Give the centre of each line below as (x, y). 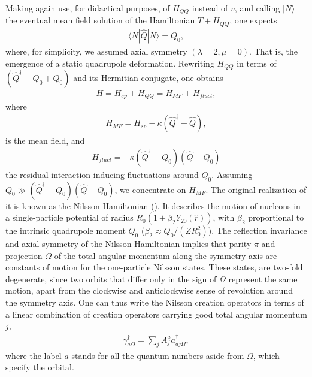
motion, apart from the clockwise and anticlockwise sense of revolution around (149, 290)
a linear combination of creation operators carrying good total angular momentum (156, 314)
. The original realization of (256, 189)
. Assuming (232, 174)
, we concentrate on (150, 189)
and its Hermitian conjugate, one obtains (148, 77)
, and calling (257, 8)
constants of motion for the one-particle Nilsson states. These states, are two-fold (154, 267)
